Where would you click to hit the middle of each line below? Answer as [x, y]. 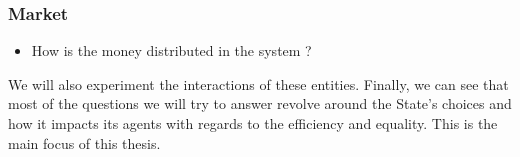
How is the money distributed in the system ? [171, 50]
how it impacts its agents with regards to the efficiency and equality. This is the [253, 123]
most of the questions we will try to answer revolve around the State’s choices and [260, 103]
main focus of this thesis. [84, 142]
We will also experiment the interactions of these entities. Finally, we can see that [258, 83]
